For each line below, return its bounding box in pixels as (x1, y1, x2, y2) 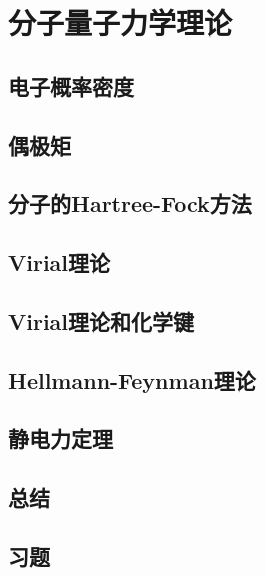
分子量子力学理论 (8, 2, 233, 43)
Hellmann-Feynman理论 (8, 364, 256, 395)
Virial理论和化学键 (8, 305, 195, 336)
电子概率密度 (8, 70, 134, 101)
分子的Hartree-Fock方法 (8, 188, 252, 219)
